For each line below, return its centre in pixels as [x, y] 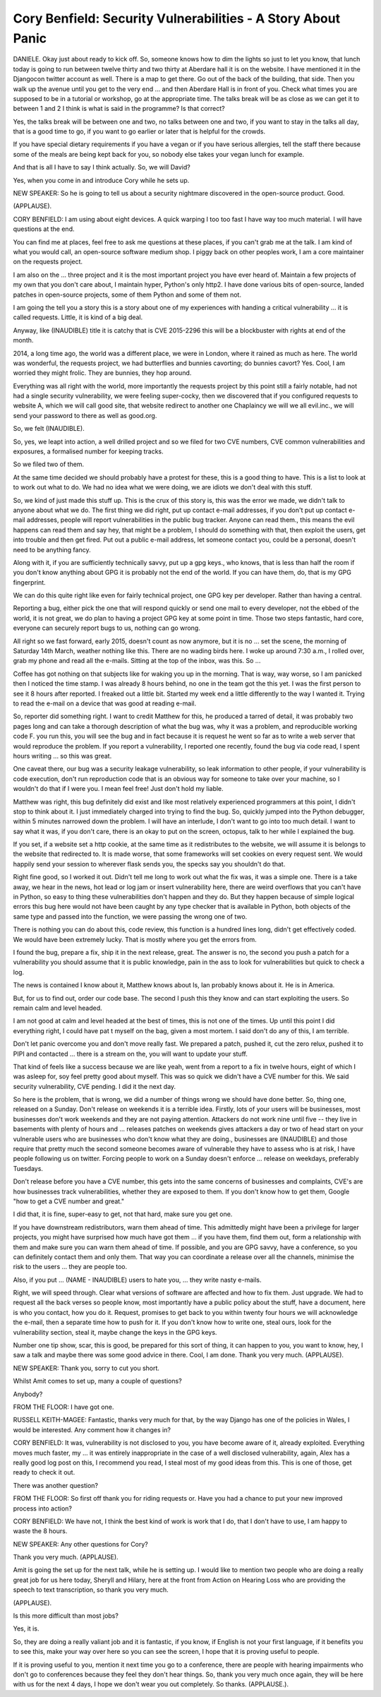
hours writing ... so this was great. [62, 756]
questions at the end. [44, 229]
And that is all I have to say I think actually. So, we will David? [102, 167]
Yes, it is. [26, 1628]
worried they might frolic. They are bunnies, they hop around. [102, 373]
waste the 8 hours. [40, 1531]
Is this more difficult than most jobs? [66, 1616]
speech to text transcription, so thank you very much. [91, 1590]
